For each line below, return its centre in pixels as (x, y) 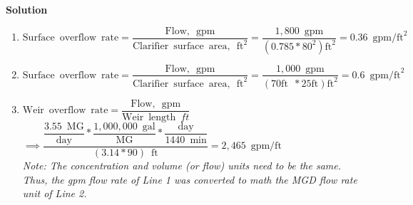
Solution (27, 9)
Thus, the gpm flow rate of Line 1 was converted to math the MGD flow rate (190, 179)
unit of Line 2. (55, 193)
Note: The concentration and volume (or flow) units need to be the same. (182, 165)
